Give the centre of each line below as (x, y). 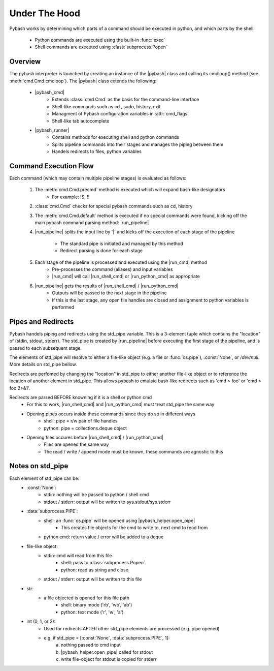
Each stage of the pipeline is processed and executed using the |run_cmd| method (121, 262)
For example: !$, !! (71, 197)
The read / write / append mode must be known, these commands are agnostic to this (133, 451)
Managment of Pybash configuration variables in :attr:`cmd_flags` (121, 114)
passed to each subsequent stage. (46, 348)
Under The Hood (45, 13)
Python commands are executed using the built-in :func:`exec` (100, 40)
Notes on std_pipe (39, 466)
